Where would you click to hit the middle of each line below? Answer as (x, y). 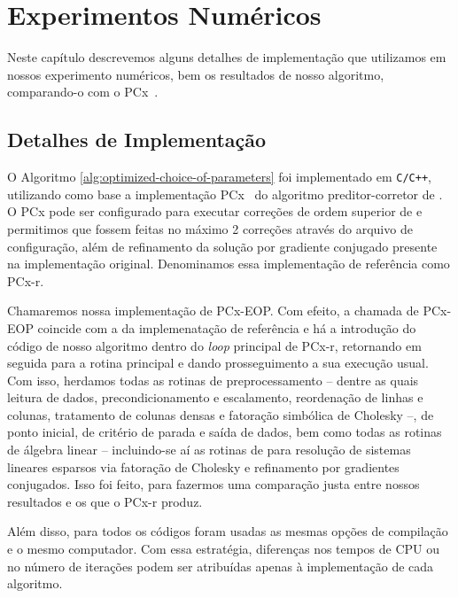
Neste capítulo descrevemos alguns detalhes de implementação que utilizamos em (227, 57)
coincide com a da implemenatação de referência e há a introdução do (227, 327)
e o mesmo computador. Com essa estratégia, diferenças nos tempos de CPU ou (224, 549)
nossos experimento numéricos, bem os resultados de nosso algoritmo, (196, 74)
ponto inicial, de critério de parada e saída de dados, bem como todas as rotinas (225, 432)
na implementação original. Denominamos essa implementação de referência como (229, 264)
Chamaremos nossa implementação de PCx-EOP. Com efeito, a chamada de (213, 311)
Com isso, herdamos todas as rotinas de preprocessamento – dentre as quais (213, 380)
